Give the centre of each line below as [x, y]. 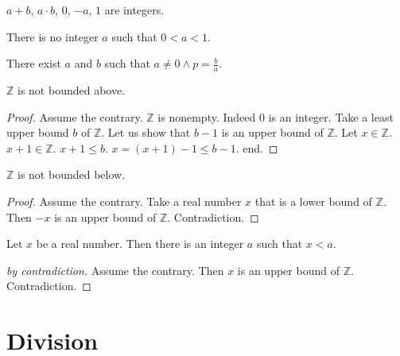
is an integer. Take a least [331, 116]
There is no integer [52, 36]
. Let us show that [146, 132]
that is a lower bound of [313, 201]
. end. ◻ [257, 147]
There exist [34, 63]
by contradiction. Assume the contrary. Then [115, 270]
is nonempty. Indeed [207, 116]
